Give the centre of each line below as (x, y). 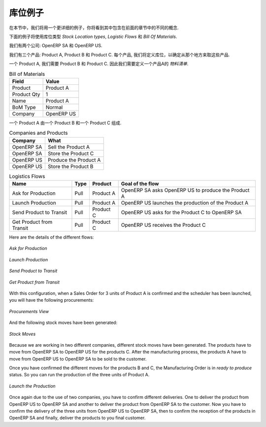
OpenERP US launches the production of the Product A (185, 203)
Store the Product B (70, 166)
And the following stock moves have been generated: (63, 322)
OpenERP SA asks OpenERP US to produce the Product (185, 190)
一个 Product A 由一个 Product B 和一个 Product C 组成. (65, 123)
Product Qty (26, 94)
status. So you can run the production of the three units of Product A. (79, 375)
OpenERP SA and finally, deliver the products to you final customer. (77, 418)
